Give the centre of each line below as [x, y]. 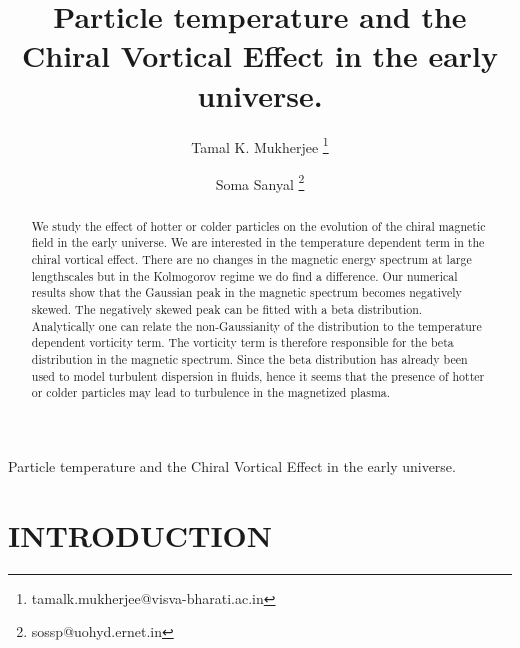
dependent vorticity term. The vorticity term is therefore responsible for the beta [242, 342]
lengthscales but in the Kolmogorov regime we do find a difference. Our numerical [244, 275]
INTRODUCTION [140, 534]
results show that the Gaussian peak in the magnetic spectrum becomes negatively [246, 292]
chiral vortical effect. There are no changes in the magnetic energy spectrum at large [251, 259]
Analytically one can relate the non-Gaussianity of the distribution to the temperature [256, 325]
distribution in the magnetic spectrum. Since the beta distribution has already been [249, 359]
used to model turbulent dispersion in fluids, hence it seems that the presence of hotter [258, 375]
